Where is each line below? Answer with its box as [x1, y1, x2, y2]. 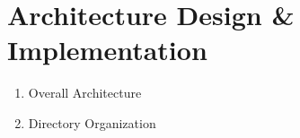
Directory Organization [28, 113, 156, 132]
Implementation [7, 31, 207, 68]
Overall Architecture [28, 83, 142, 102]
